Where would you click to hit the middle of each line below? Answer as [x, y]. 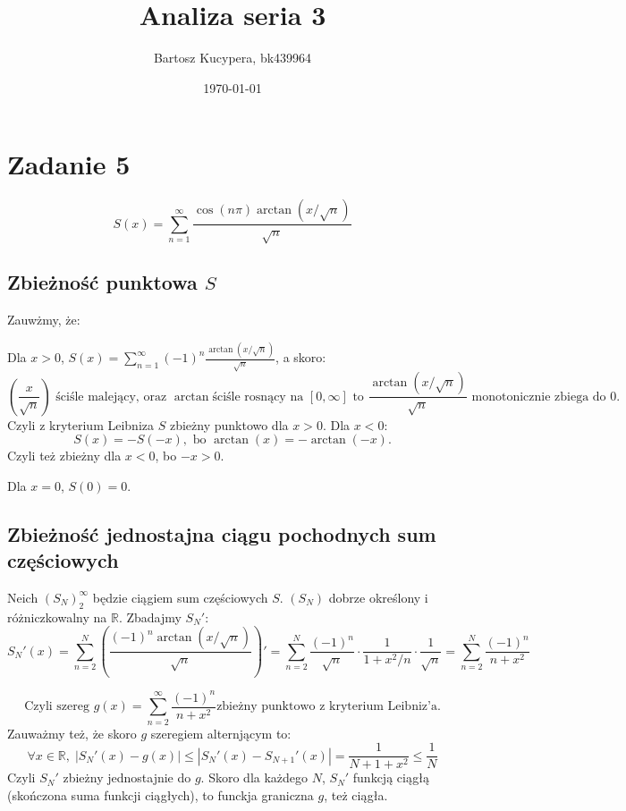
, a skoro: [301, 357]
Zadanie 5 [69, 164]
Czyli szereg [57, 707]
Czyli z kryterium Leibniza [80, 424]
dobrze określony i [378, 597]
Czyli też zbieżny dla [64, 456]
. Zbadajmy [150, 617]
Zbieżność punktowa [102, 282]
